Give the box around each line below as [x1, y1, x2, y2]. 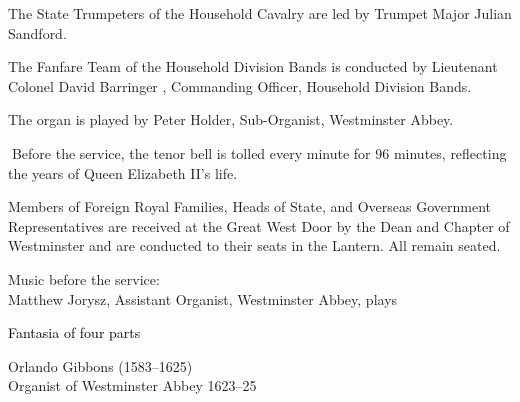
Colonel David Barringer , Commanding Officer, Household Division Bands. [8, 75, 472, 96]
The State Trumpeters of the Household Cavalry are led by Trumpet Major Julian [8, 3, 512, 23]
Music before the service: [8, 268, 160, 289]
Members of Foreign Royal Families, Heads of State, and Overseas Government [8, 196, 492, 217]
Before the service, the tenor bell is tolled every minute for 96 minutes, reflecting [11, 142, 507, 163]
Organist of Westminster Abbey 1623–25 [8, 375, 257, 396]
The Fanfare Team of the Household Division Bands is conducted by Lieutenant [8, 56, 498, 77]
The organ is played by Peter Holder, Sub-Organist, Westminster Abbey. [8, 109, 454, 130]
